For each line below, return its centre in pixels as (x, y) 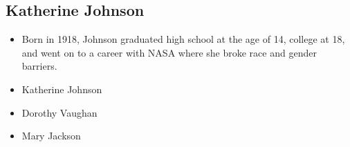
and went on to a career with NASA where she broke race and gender (169, 52)
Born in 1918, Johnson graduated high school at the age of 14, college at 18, (183, 39)
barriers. (39, 66)
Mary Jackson (51, 136)
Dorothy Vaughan (59, 112)
